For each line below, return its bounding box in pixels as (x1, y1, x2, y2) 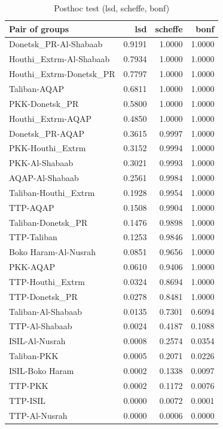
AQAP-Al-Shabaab (9, 171, 79, 184)
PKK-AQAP (9, 261, 56, 273)
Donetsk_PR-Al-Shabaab (9, 38, 103, 50)
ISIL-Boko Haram (9, 364, 74, 376)
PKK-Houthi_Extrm (9, 142, 86, 154)
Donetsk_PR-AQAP (9, 127, 85, 139)
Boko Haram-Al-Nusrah (9, 246, 96, 258)
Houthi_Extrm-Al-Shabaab (9, 53, 110, 65)
